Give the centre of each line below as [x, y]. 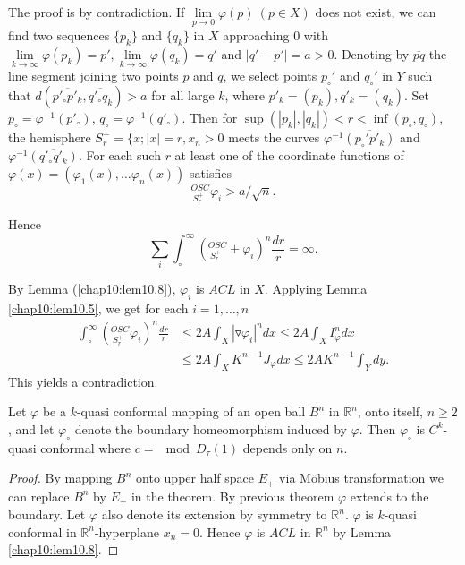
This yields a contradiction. [83, 381]
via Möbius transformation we [361, 478]
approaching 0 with [276, 35]
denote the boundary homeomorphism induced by [211, 428]
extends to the [389, 496]
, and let [31, 428]
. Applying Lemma [316, 289]
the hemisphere [50, 137]
